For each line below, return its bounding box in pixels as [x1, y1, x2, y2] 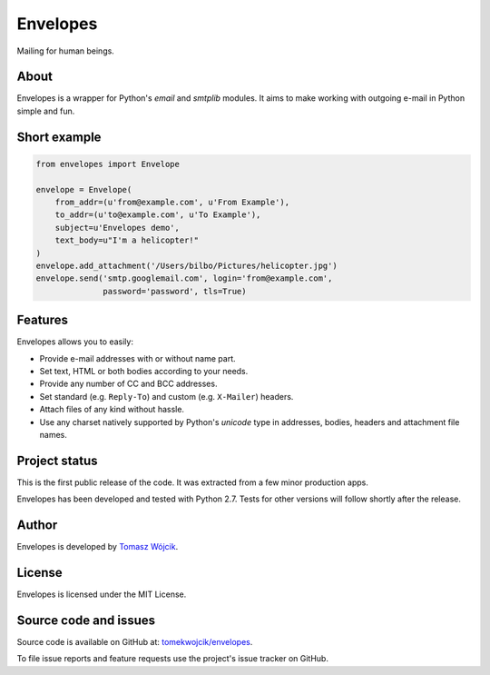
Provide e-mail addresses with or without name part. [39, 352, 236, 363]
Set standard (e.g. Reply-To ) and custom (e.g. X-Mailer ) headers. [39, 391, 294, 402]
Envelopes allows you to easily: [16, 336, 133, 347]
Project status [16, 452, 99, 468]
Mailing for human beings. [16, 45, 115, 56]
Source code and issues [16, 612, 156, 628]
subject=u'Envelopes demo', [54, 223, 181, 233]
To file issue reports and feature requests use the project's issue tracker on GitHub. [16, 653, 328, 664]
